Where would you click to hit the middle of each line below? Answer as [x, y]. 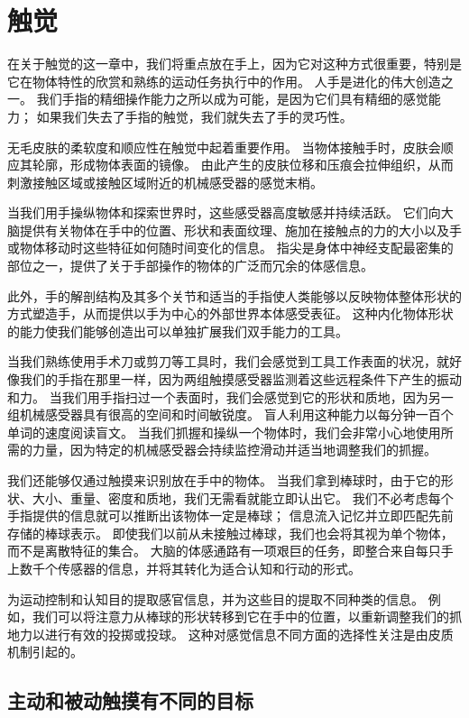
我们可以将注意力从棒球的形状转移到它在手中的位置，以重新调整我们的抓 [247, 617]
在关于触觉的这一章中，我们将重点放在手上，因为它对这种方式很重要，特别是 [234, 64]
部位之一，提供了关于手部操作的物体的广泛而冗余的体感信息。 [190, 266]
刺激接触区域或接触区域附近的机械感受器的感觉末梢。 [165, 182]
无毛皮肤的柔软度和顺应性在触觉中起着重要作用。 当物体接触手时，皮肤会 [224, 147]
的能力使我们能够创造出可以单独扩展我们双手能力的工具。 [178, 331]
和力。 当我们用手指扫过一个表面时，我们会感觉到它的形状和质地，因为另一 [230, 396]
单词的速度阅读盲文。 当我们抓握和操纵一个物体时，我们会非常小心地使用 [224, 432]
